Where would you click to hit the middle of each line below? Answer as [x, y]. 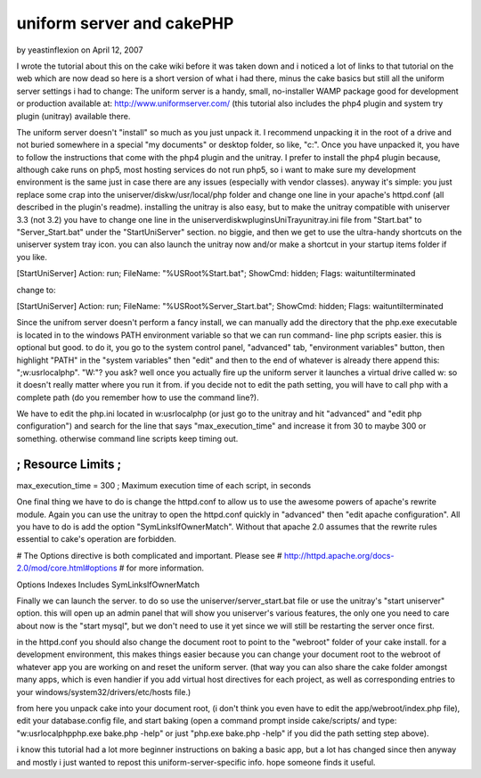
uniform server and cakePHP [125, 23]
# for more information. [162, 568]
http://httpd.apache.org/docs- [339, 555]
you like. [32, 257]
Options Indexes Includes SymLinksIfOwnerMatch [108, 585]
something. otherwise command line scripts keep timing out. [127, 438]
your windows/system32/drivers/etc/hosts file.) [104, 692]
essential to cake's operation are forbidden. [97, 539]
